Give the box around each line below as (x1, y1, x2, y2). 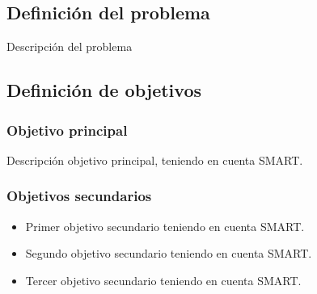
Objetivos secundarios (6, 186, 152, 206)
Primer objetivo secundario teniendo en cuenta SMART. (25, 217, 305, 234)
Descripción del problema (6, 38, 133, 55)
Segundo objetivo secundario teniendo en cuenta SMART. (25, 245, 312, 262)
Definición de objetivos (6, 78, 201, 103)
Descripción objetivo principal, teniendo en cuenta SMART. (6, 151, 303, 168)
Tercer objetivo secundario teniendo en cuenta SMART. (25, 271, 302, 288)
